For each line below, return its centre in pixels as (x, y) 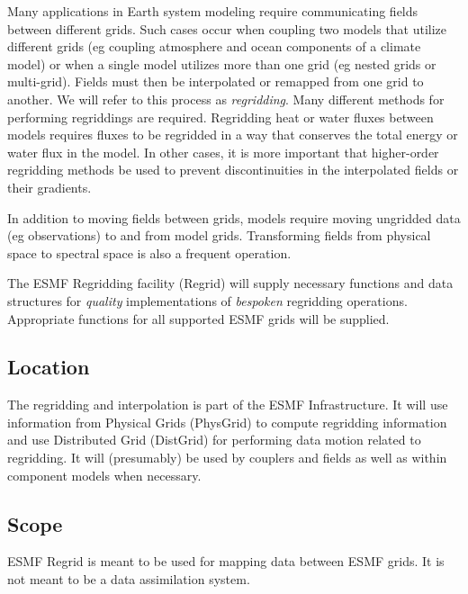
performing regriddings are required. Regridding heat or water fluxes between (220, 117)
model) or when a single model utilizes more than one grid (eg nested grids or (222, 63)
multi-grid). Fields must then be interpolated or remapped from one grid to (216, 81)
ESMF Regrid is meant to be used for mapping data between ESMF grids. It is (226, 561)
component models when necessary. (104, 475)
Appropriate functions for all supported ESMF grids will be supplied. (198, 318)
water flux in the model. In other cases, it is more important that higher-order (223, 152)
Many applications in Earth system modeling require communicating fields (213, 11)
